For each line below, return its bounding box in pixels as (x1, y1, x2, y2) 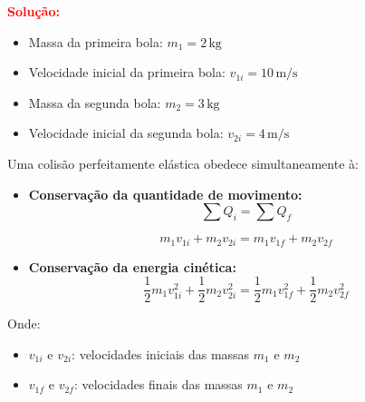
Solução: (7, 2, 60, 20)
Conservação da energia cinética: (28, 257, 236, 276)
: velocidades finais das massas (73, 375, 243, 394)
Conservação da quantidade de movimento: (28, 184, 303, 203)
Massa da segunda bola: (28, 93, 161, 112)
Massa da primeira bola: (28, 32, 163, 51)
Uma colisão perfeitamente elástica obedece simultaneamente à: (7, 153, 359, 172)
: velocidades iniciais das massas (72, 344, 250, 363)
